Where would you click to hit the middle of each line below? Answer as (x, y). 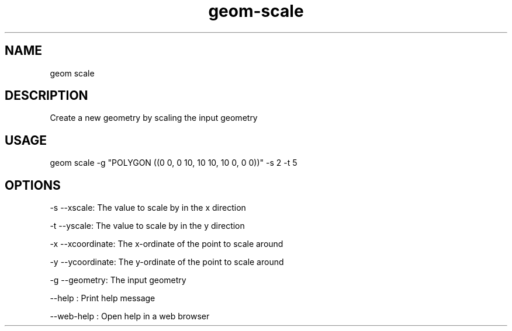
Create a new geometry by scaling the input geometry (154, 118)
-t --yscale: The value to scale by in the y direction (147, 226)
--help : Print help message (103, 298)
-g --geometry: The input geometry (118, 280)
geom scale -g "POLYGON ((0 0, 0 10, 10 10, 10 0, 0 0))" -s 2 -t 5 (174, 163)
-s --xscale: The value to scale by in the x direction (148, 208)
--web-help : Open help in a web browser (130, 316)
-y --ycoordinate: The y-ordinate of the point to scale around (167, 262)
